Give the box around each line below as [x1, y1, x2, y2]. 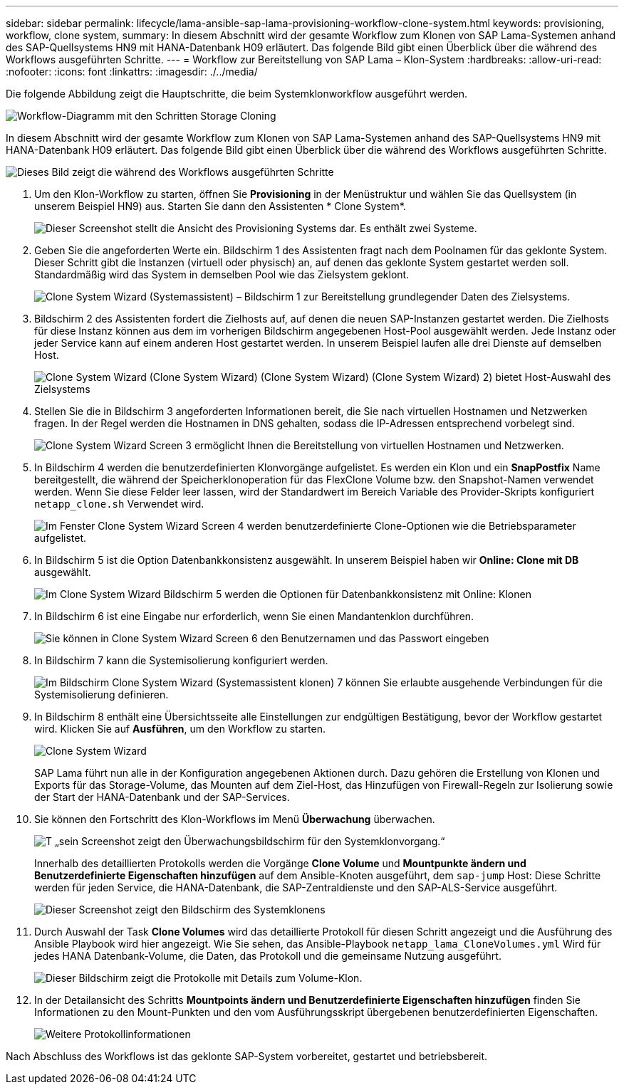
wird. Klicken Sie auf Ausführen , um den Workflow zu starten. [34, 723, 326, 735]
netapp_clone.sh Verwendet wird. [34, 498, 204, 510]
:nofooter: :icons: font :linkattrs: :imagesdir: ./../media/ [6, 65, 258, 78]
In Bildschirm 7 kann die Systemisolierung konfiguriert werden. [34, 654, 328, 666]
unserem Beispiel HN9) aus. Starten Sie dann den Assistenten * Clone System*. [34, 200, 406, 212]
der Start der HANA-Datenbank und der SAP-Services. [34, 791, 290, 803]
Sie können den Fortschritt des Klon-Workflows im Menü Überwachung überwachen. [34, 813, 435, 825]
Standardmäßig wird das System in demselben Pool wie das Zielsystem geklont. [34, 268, 410, 281]
